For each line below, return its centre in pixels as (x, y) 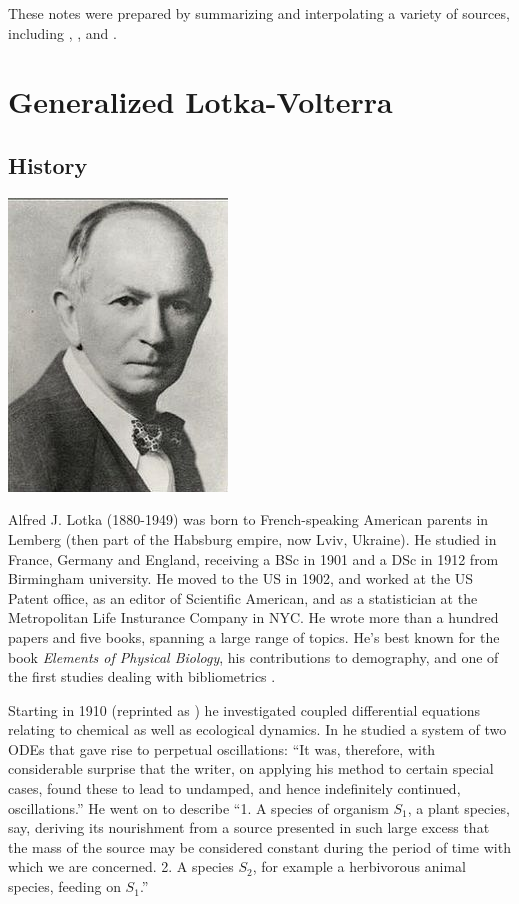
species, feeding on (64, 886)
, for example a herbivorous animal (359, 866)
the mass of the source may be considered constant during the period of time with (259, 846)
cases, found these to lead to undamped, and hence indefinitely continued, (234, 788)
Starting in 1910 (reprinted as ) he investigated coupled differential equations (244, 709)
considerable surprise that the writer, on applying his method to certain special (251, 768)
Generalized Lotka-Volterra (200, 101)
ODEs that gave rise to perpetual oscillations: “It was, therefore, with (222, 748)
